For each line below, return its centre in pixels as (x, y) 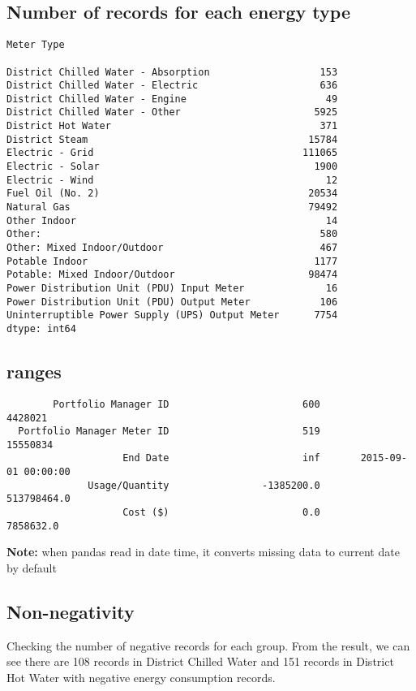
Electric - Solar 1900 (172, 167)
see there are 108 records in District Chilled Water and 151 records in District (200, 661)
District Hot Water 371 (172, 126)
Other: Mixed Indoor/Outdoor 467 (172, 248)
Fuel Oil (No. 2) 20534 (172, 194)
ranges (34, 371)
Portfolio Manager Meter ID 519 (169, 432)
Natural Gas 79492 (172, 207)
